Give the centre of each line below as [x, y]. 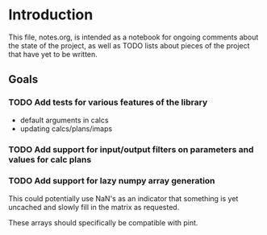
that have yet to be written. [53, 54]
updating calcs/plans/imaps [66, 128]
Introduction [51, 15]
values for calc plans [50, 159]
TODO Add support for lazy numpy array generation [112, 181]
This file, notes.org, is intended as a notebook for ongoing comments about [133, 37]
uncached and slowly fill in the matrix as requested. [94, 207]
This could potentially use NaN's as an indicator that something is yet [123, 198]
